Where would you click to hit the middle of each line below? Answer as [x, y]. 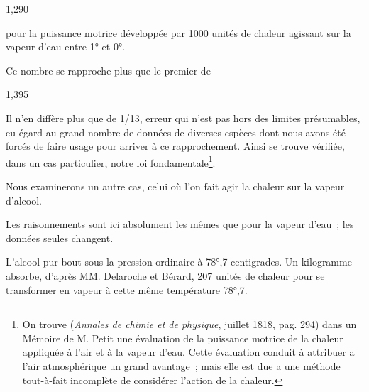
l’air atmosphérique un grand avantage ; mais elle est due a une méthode [181, 365]
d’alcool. [24, 200]
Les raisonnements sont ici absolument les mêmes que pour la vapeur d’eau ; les [180, 224]
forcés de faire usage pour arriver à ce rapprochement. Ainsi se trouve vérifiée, [175, 146]
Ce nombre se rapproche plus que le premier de [108, 70]
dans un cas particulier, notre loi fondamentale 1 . [111, 161]
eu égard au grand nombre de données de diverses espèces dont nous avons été [176, 132]
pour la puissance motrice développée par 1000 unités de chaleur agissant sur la [178, 32]
